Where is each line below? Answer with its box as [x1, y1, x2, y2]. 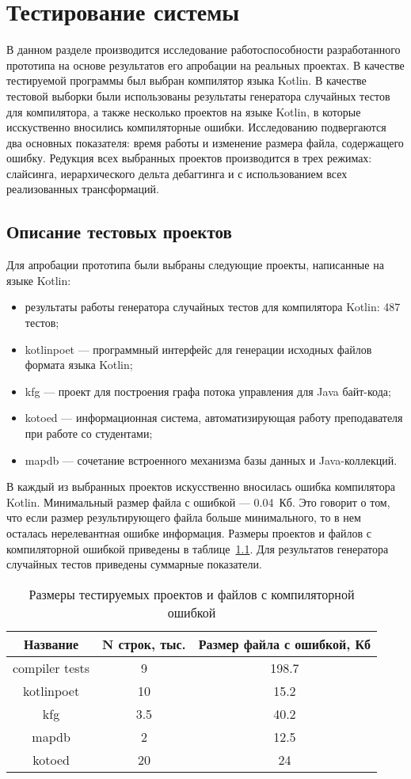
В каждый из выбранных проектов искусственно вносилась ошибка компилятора [6, 478, 395, 495]
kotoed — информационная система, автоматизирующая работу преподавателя [25, 409, 403, 426]
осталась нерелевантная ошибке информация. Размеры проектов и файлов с [6, 524, 371, 541]
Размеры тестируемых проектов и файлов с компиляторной [29, 584, 355, 603]
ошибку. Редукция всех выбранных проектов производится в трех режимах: [6, 150, 372, 166]
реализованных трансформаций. [6, 180, 159, 197]
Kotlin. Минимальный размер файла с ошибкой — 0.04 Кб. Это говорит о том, [6, 493, 390, 510]
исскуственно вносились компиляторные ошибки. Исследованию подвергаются [6, 119, 386, 135]
